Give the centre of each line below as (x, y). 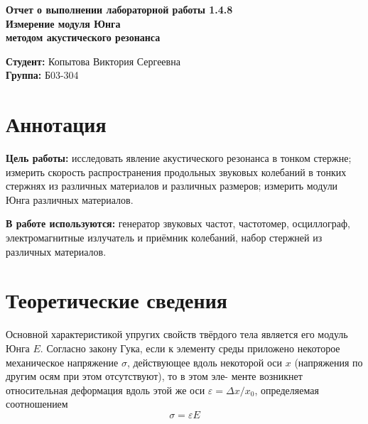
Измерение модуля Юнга (63, 23)
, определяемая (287, 390)
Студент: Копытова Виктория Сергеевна (93, 61)
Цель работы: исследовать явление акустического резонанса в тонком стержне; (179, 158)
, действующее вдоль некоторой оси (205, 362)
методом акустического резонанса (83, 37)
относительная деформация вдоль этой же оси (105, 390)
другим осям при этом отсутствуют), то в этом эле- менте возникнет (154, 376)
